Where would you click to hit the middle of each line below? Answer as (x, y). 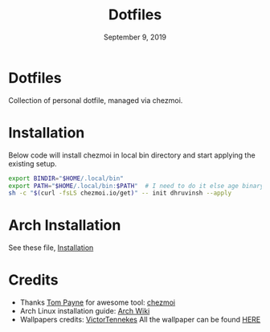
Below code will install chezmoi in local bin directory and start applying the (132, 155)
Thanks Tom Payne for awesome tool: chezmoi (98, 302)
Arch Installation (65, 225)
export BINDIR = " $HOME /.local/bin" (66, 178)
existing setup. (33, 163)
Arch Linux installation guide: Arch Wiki (85, 311)
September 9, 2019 (135, 37)
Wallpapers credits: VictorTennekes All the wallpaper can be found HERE (140, 320)
